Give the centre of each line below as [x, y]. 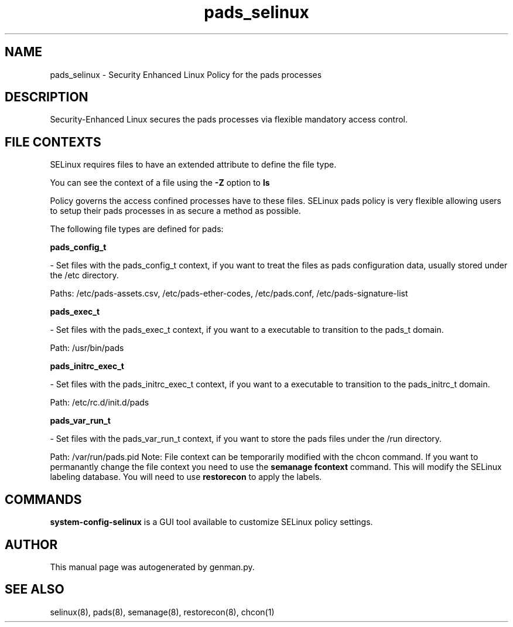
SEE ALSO [35, 589]
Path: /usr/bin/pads [87, 348]
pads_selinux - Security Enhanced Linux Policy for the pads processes [186, 74]
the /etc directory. [84, 275]
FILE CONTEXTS [53, 142]
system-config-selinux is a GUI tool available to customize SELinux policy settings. [211, 522]
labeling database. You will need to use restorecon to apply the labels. [186, 477]
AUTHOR [31, 544]
